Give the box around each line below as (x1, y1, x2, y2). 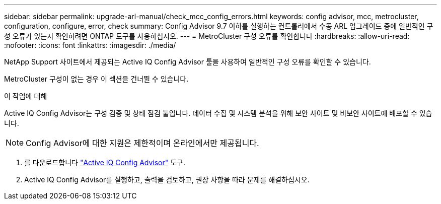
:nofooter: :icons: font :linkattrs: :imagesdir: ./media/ (4, 41, 176, 49)
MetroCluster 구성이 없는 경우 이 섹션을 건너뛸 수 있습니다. (4, 75, 189, 83)
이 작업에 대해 (4, 92, 47, 100)
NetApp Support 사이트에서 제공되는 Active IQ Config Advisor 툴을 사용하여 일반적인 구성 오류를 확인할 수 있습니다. (4, 57, 371, 66)
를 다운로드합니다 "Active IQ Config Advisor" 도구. (24, 158, 186, 167)
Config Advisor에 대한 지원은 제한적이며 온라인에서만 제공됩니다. (26, 138, 259, 148)
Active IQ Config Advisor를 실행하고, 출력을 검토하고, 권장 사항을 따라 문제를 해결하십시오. (24, 175, 310, 184)
